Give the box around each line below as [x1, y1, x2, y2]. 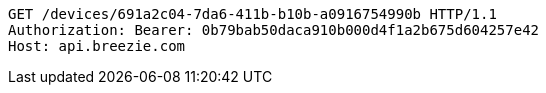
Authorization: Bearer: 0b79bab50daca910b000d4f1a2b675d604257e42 [8, 22, 540, 38]
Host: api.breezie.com [8, 38, 186, 54]
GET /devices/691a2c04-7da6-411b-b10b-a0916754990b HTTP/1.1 [8, 6, 497, 22]
